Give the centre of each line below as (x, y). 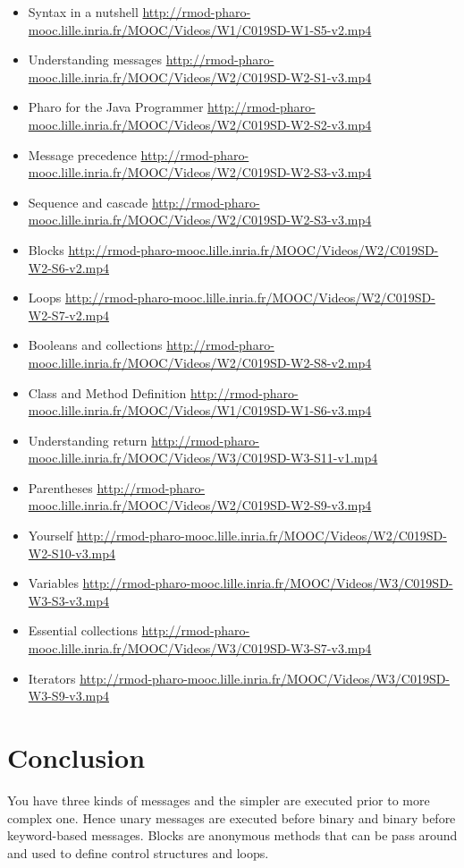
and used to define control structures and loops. (138, 852)
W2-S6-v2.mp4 (69, 267)
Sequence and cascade (88, 202)
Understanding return (88, 440)
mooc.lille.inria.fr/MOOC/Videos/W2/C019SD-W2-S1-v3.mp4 (200, 77)
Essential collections (83, 630)
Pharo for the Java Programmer (116, 107)
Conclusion (76, 757)
